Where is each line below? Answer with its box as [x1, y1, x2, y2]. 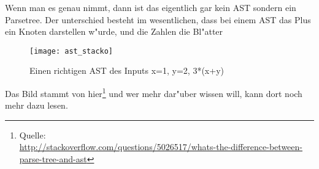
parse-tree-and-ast [19, 153, 87, 165]
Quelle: [19, 128, 46, 141]
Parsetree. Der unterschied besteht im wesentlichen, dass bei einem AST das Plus [5, 13, 311, 26]
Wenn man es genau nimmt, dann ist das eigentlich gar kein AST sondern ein [5, 1, 296, 13]
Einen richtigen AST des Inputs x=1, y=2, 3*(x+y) [29, 64, 224, 77]
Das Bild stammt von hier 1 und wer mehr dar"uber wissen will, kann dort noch [5, 85, 302, 99]
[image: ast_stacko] [29, 46, 113, 56]
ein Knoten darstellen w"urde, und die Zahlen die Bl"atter [5, 25, 223, 38]
